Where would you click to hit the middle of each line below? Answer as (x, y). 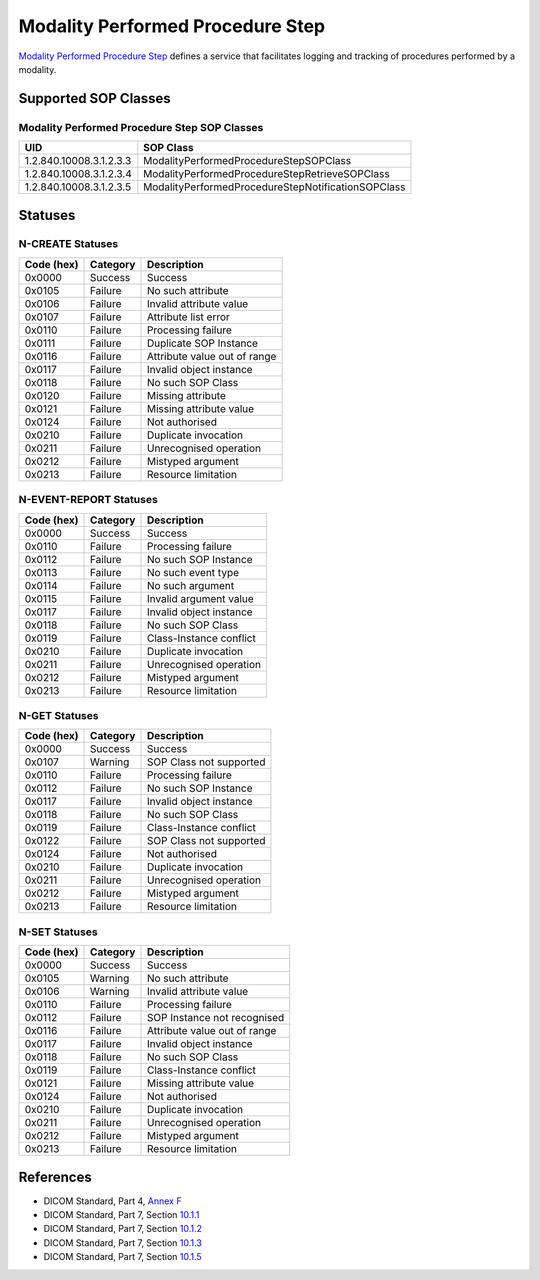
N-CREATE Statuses (68, 244)
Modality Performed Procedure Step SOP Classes (141, 127)
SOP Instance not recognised (215, 1018)
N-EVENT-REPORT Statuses (88, 500)
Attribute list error (188, 317)
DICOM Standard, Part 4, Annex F (112, 1201)
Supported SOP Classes (95, 98)
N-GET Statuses (58, 715)
